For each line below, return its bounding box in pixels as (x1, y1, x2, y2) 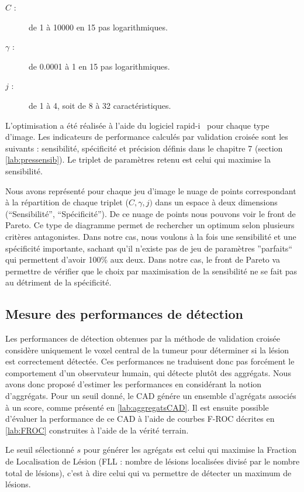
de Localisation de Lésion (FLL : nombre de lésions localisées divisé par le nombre (5, 455, 300, 467)
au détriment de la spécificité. (5, 276, 112, 288)
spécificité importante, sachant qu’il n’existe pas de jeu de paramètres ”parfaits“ (5, 242, 292, 254)
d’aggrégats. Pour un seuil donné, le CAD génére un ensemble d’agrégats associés (5, 390, 296, 402)
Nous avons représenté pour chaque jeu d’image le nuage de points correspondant (5, 184, 296, 197)
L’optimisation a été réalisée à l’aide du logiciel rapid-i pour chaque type (5, 119, 270, 131)
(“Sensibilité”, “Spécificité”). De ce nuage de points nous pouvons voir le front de (5, 207, 296, 219)
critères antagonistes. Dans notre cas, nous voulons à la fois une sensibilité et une (5, 230, 296, 242)
